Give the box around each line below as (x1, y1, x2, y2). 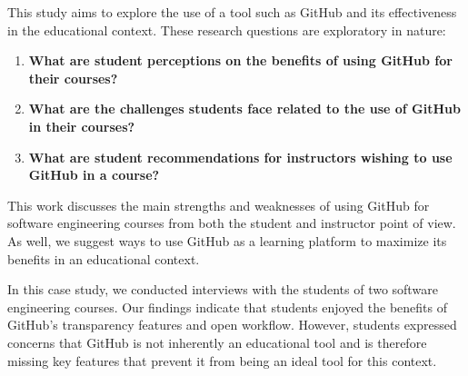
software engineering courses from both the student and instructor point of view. (7, 213, 456, 233)
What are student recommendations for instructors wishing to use (28, 147, 453, 166)
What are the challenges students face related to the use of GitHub (28, 99, 461, 118)
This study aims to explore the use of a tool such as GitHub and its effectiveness (7, 3, 457, 21)
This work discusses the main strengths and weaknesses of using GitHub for (7, 195, 430, 214)
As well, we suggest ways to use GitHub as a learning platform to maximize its (7, 231, 447, 250)
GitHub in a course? (28, 165, 160, 184)
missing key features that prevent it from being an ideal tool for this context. (7, 351, 437, 370)
